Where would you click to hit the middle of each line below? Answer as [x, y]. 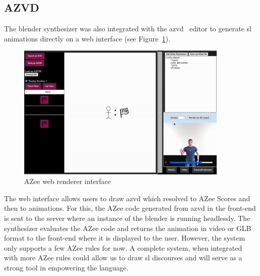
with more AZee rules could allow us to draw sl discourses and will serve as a [123, 258]
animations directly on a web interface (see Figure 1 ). [87, 38]
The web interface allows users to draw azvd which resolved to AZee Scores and [127, 198]
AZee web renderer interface [68, 181]
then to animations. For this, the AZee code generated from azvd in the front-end [130, 208]
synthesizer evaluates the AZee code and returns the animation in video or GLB [128, 228]
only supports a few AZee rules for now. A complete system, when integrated [123, 247]
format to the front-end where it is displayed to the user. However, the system [125, 238]
